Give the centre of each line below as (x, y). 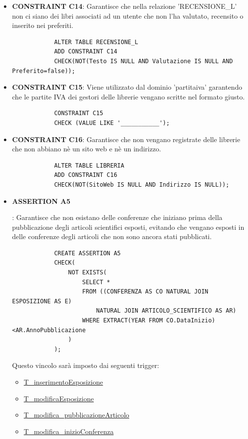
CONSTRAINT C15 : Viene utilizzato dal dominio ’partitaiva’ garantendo (127, 87)
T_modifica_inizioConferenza (69, 431)
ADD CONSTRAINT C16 (86, 175)
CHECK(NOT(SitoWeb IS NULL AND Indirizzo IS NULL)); (142, 184)
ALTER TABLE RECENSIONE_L (96, 42)
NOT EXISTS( (88, 273)
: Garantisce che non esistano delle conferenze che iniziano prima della (117, 217)
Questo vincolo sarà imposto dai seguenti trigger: (86, 365)
